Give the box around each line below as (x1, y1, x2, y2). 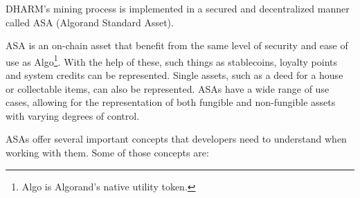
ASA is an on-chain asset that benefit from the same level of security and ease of (6, 38, 348, 53)
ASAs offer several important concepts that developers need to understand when (6, 132, 347, 146)
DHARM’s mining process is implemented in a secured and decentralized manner (6, 1, 350, 15)
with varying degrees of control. (6, 108, 140, 123)
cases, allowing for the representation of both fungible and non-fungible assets (6, 95, 336, 109)
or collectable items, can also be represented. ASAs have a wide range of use (6, 81, 330, 96)
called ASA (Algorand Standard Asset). (6, 15, 174, 29)
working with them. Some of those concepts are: (6, 145, 209, 159)
